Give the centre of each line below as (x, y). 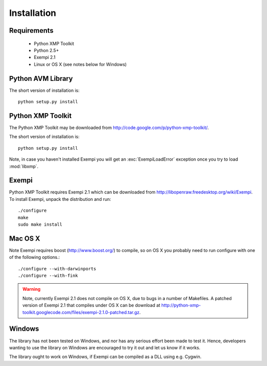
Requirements (31, 30)
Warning (31, 289)
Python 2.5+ (46, 50)
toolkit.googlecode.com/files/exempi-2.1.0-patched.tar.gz (81, 312)
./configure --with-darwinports (57, 269)
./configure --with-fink (48, 276)
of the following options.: (35, 257)
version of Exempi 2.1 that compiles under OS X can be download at (91, 305)
